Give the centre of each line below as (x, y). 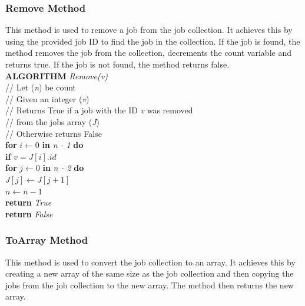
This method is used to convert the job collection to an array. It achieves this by (150, 262)
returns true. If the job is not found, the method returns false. (117, 64)
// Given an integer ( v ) (47, 98)
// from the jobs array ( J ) (53, 121)
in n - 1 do (63, 145)
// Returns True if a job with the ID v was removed (99, 110)
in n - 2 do (63, 168)
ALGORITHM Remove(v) (57, 75)
